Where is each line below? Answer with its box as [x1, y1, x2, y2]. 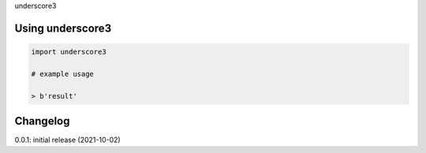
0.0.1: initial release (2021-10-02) [14, 135, 121, 145]
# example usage [31, 69, 95, 78]
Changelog [14, 114, 70, 128]
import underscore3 [31, 47, 106, 56]
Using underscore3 [14, 21, 112, 35]
